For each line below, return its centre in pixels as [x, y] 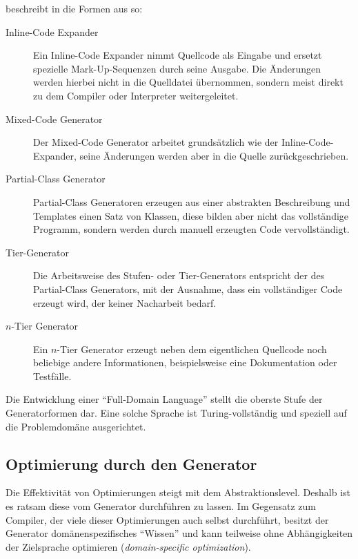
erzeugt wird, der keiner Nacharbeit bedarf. [125, 302]
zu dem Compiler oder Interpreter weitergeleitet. [136, 95]
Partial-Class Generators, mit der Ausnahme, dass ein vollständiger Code [188, 288]
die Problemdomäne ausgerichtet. [76, 426]
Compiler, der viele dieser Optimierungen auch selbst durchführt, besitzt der [167, 519]
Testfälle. [52, 376]
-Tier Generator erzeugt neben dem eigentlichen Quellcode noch [192, 349]
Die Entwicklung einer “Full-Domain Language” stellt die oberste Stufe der [164, 399]
